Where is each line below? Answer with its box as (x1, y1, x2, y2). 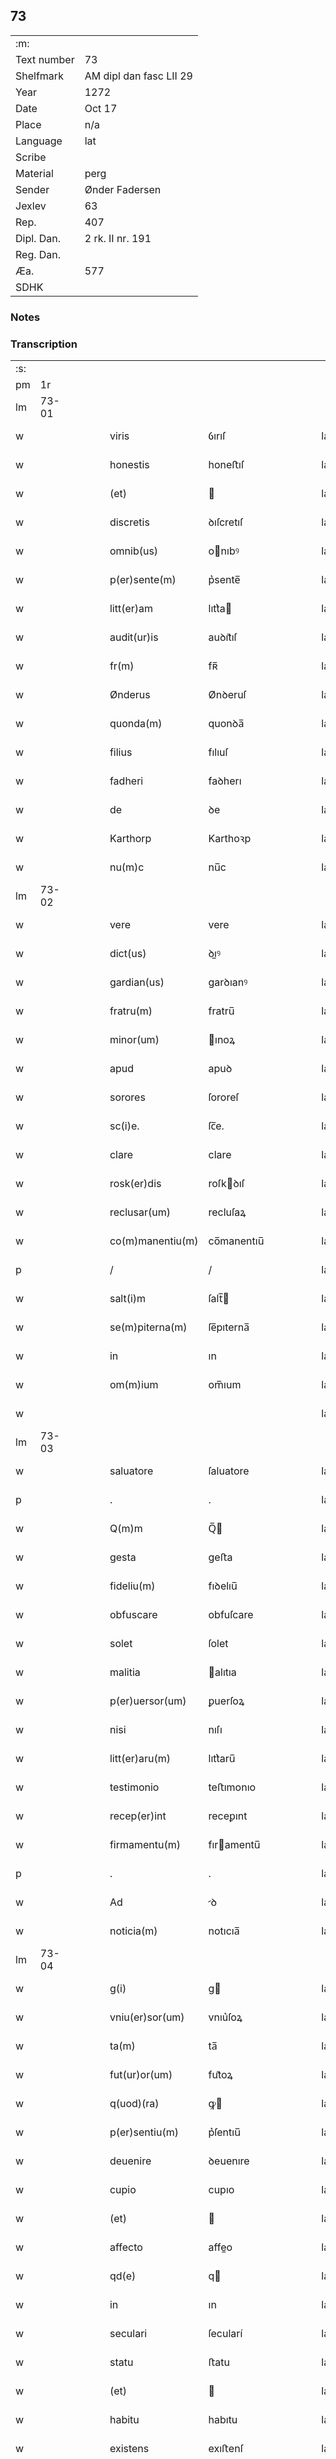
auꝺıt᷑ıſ (208, 630, 238, 644)
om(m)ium (109, 1378, 159, 1392)
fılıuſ (208, 745, 229, 759)
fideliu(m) (109, 1579, 156, 1593)
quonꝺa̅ (208, 717, 245, 731)
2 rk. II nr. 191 (84, 231, 152, 245)
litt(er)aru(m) (109, 1752, 171, 1766)
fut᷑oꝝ (208, 2068, 233, 2082)
